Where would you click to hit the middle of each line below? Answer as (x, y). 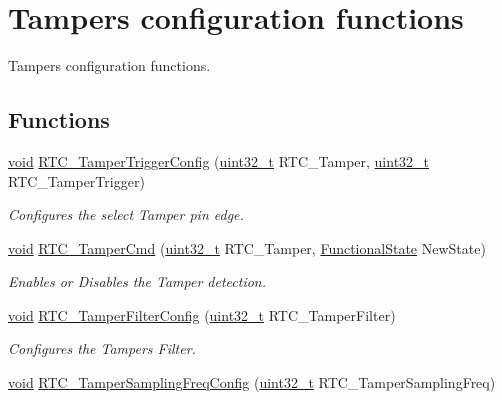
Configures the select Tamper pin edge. (126, 214)
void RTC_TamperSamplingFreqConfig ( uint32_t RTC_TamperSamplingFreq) (252, 382)
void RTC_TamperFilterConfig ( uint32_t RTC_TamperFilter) (202, 314)
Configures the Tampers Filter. (102, 348)
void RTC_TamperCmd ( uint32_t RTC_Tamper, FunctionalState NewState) (247, 247)
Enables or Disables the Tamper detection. (137, 281)
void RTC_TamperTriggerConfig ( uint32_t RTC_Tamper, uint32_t (219, 160)
